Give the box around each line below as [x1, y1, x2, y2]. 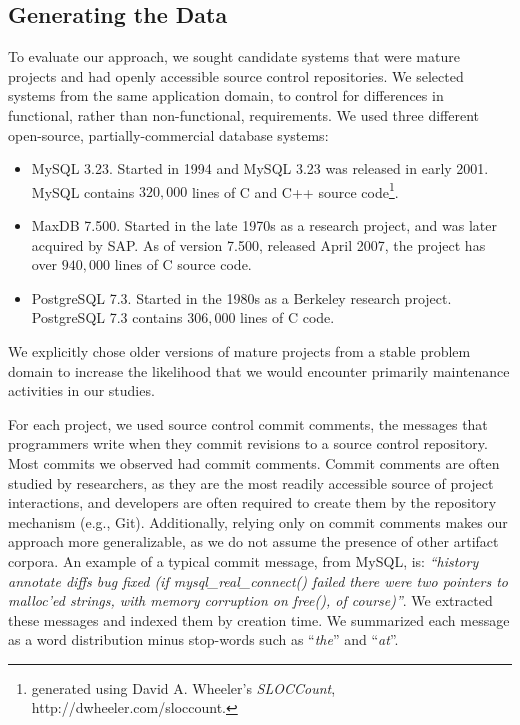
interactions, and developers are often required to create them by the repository [8, 492, 497, 513]
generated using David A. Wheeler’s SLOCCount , [31, 677, 336, 698]
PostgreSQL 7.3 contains [31, 307, 183, 328]
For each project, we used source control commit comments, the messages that [8, 413, 488, 434]
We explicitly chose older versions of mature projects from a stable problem [8, 340, 471, 361]
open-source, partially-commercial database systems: [8, 124, 329, 145]
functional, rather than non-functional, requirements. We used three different [8, 104, 480, 125]
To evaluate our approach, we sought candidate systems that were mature [8, 46, 460, 67]
